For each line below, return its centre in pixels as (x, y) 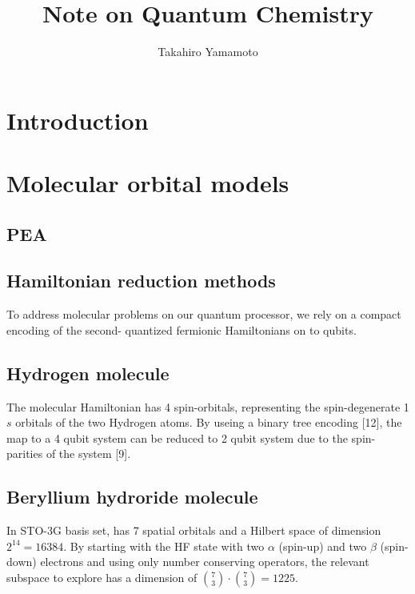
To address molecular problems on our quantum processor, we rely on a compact (204, 314)
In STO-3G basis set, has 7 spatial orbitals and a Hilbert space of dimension (194, 530)
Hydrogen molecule (88, 373)
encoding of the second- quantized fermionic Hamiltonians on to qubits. (182, 329)
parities (25, 454)
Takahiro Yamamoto (208, 52)
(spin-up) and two (323, 546)
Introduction (78, 120)
